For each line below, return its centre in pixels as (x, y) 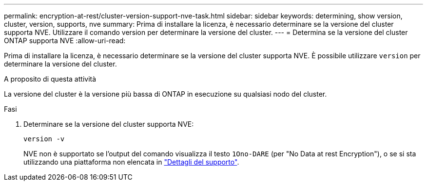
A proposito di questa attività (50, 79)
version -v (44, 139)
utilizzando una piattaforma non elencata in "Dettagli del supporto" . (131, 162)
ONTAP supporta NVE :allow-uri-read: (65, 41)
